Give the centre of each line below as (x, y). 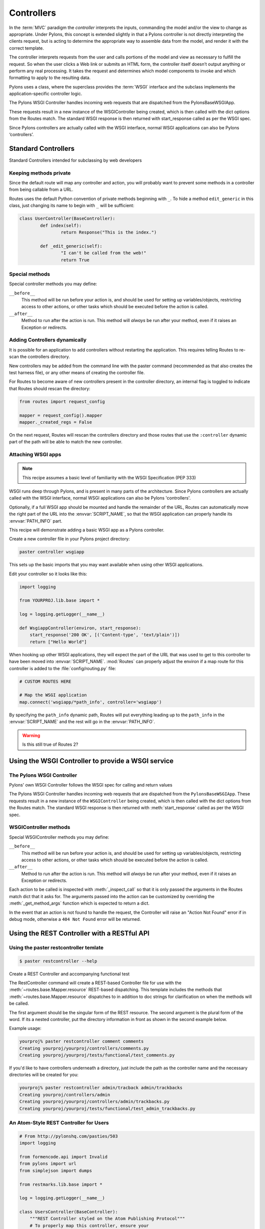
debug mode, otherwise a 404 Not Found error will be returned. (75, 919)
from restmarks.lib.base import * (61, 1184)
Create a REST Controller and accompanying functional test (69, 974)
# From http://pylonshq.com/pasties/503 (68, 1136)
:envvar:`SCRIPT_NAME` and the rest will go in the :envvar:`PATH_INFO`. (82, 722)
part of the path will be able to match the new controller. (66, 442)
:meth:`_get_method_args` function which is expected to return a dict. (79, 903)
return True (75, 260)
